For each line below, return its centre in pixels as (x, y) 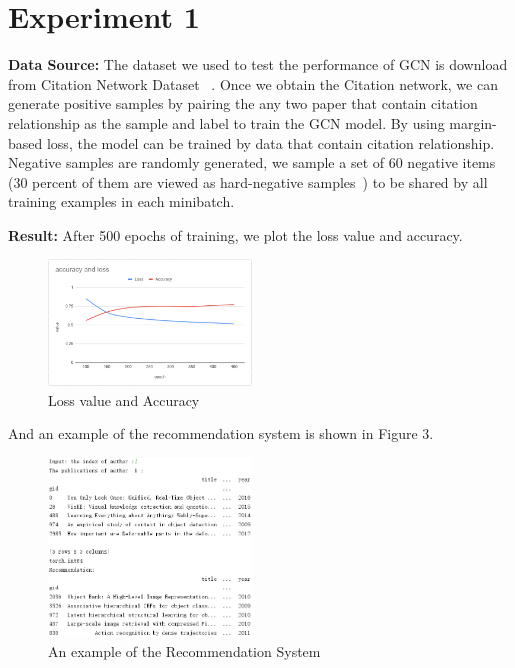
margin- (473, 122)
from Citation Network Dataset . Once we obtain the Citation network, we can (253, 83)
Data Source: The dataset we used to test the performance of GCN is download (258, 64)
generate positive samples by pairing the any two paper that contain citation (243, 103)
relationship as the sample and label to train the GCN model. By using (226, 122)
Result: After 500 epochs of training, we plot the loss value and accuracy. (235, 234)
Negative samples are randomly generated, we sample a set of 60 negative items (252, 162)
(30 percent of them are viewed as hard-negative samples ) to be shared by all (248, 181)
